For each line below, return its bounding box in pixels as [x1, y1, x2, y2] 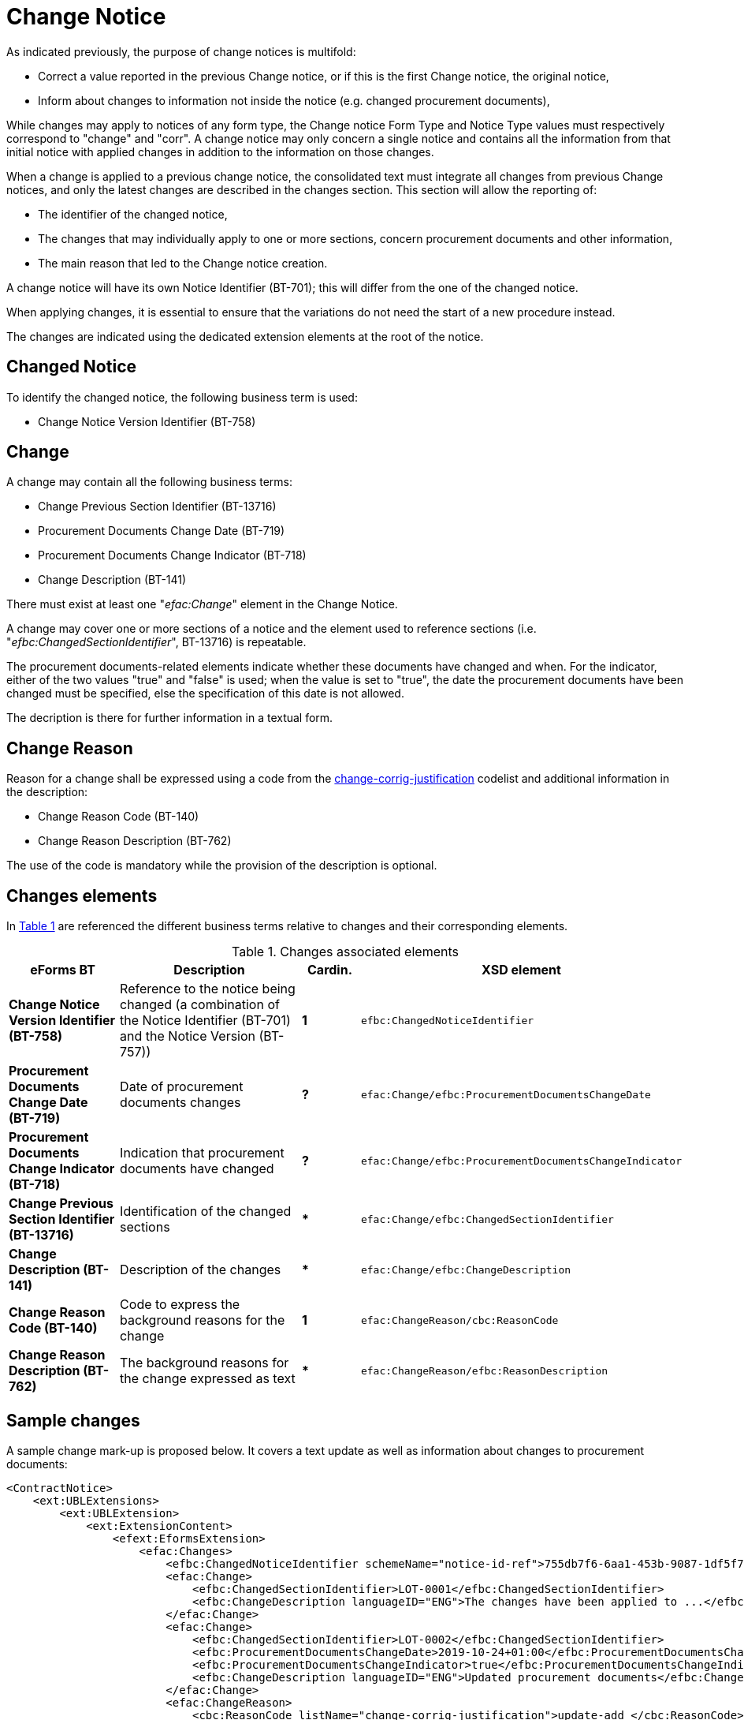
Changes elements [6, 885, 158, 906]
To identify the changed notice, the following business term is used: [6, 390, 358, 404]
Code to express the [120, 1296, 240, 1313]
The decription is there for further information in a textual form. [6, 711, 333, 725]
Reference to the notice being [120, 981, 296, 997]
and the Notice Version [120, 1028, 256, 1045]
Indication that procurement [120, 1145, 285, 1161]
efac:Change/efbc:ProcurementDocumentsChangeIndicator [360, 1154, 682, 1167]
